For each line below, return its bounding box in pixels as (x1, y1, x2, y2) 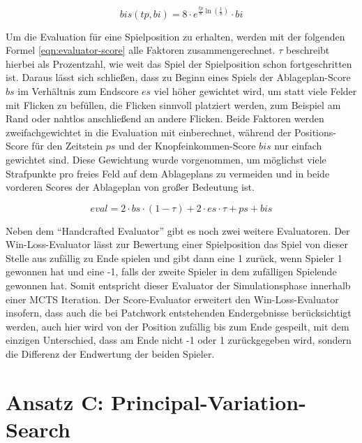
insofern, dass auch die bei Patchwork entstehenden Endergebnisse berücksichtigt (6, 305, 352, 320)
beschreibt (285, 43, 330, 57)
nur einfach (274, 138, 322, 153)
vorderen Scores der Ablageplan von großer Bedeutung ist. (6, 180, 255, 194)
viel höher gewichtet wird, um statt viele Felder (153, 83, 357, 98)
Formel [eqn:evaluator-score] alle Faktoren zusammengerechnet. (6, 43, 276, 57)
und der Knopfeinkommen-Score (118, 138, 256, 153)
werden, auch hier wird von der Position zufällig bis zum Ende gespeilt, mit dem (6, 319, 349, 333)
